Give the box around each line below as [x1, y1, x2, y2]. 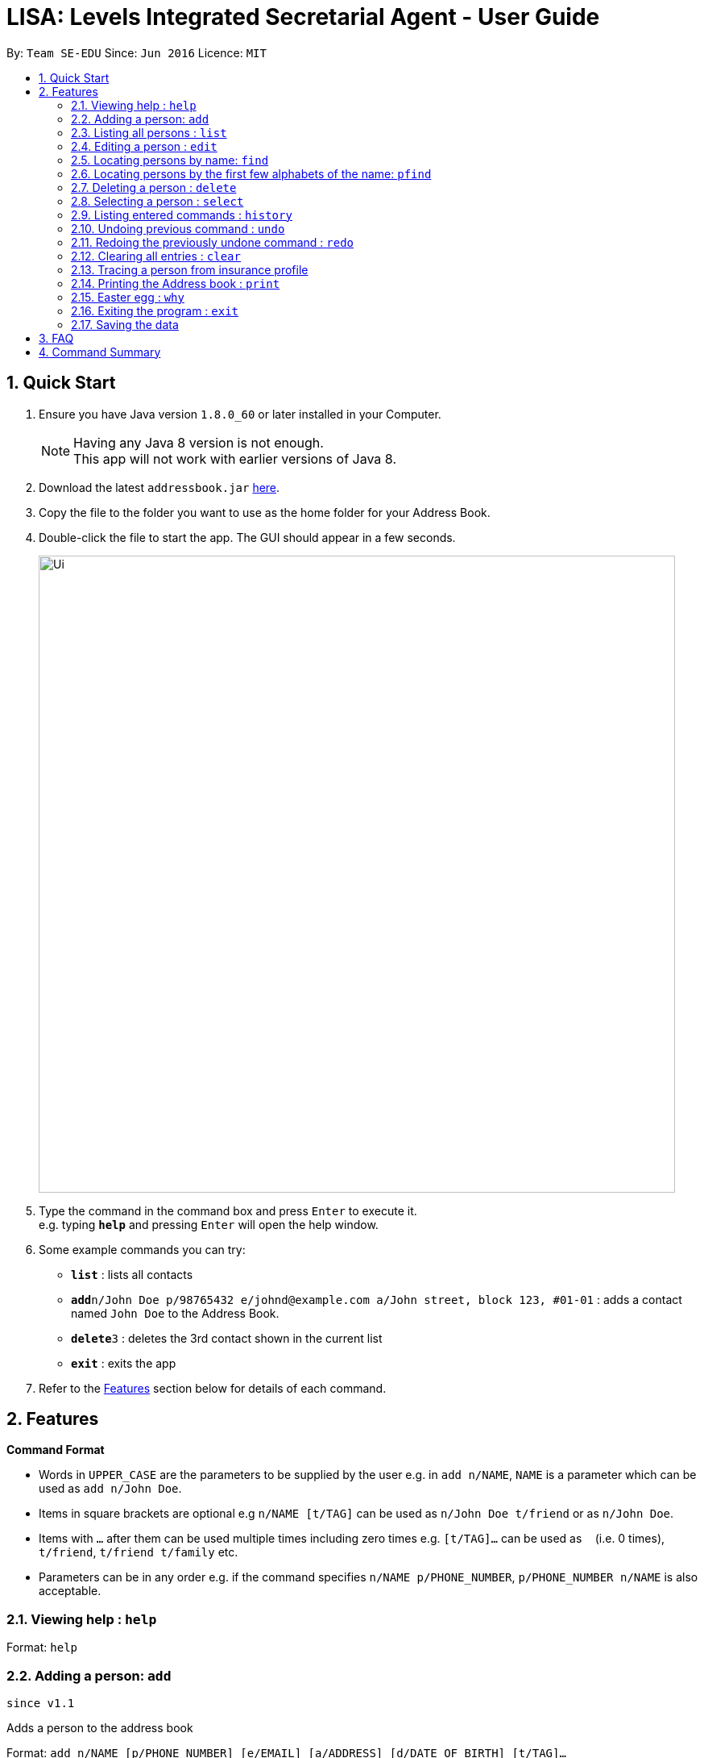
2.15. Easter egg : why [71, 290, 184, 304]
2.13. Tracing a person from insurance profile [71, 262, 309, 277]
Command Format [6, 1443, 105, 1457]
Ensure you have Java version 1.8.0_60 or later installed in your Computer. [39, 406, 441, 421]
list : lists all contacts [71, 1267, 193, 1281]
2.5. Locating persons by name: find [71, 152, 269, 167]
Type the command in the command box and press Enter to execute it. [39, 1203, 417, 1218]
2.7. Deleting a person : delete [71, 180, 237, 194]
